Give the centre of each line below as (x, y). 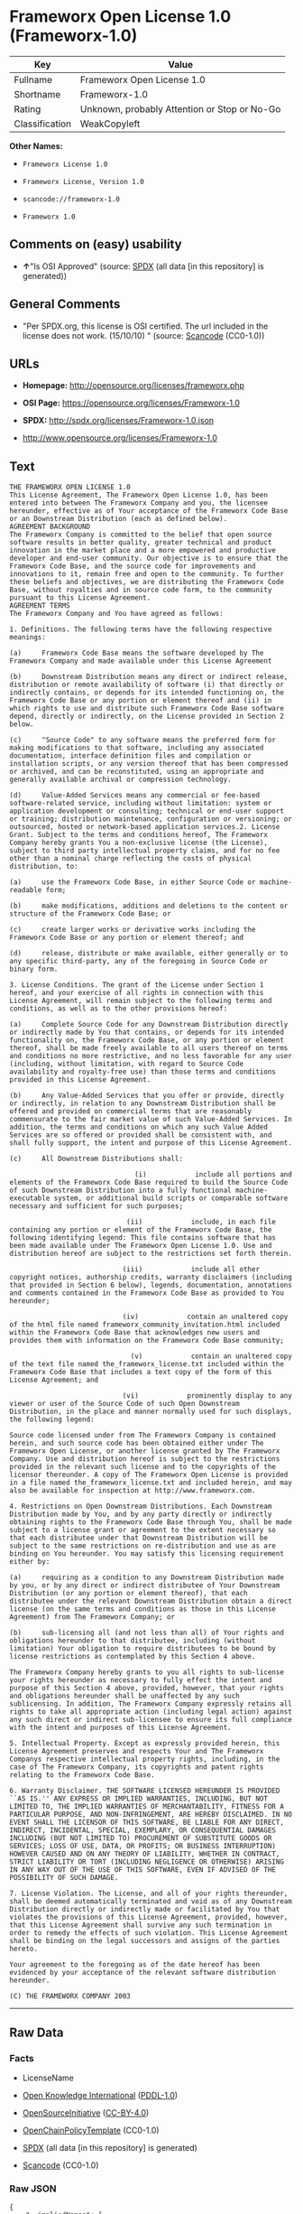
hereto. (24, 1949)
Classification (43, 124)
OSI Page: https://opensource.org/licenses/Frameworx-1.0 (131, 403)
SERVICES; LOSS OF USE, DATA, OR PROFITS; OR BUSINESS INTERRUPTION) (143, 1847)
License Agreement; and (54, 1380)
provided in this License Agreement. (80, 1080)
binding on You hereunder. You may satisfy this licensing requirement (147, 1554)
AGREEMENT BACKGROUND (50, 527)
